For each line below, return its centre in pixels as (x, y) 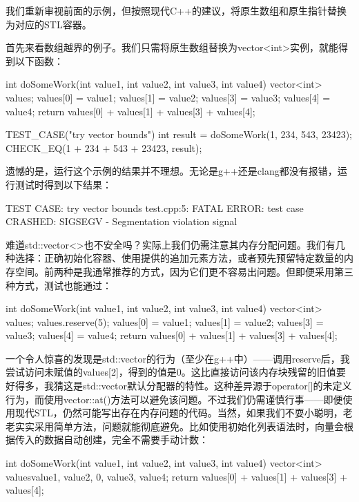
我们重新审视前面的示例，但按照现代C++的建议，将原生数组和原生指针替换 (176, 10)
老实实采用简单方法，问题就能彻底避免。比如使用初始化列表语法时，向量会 (175, 426)
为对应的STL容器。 (49, 24)
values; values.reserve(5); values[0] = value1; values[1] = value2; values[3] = (165, 321)
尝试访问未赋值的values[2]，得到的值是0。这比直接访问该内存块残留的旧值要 (176, 372)
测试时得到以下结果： (63, 184)
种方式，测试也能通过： (59, 285)
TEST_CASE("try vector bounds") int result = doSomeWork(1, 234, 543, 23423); (179, 134)
